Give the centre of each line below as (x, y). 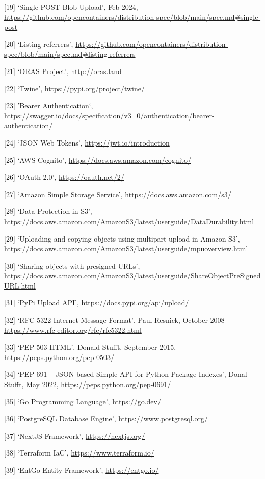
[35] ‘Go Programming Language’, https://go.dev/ (83, 401)
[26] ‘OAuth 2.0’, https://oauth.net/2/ (64, 177)
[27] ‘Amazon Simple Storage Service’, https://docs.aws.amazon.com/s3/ (118, 194)
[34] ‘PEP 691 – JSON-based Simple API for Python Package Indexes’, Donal (126, 374)
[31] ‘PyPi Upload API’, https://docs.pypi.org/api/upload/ (97, 303)
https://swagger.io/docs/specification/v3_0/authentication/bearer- (109, 115)
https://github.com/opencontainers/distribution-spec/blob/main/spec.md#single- (132, 17)
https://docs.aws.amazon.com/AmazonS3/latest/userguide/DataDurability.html (129, 221)
